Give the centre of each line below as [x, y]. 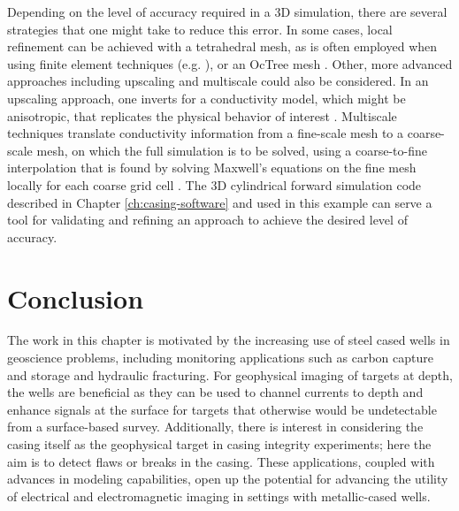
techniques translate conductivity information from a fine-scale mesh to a [206, 133]
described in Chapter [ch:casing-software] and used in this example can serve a [220, 202]
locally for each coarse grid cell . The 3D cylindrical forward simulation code [214, 184]
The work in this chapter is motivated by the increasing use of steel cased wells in [229, 340]
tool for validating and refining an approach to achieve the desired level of [207, 220]
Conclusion [76, 297]
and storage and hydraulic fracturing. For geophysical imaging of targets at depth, [230, 374]
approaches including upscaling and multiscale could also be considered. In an [218, 81]
